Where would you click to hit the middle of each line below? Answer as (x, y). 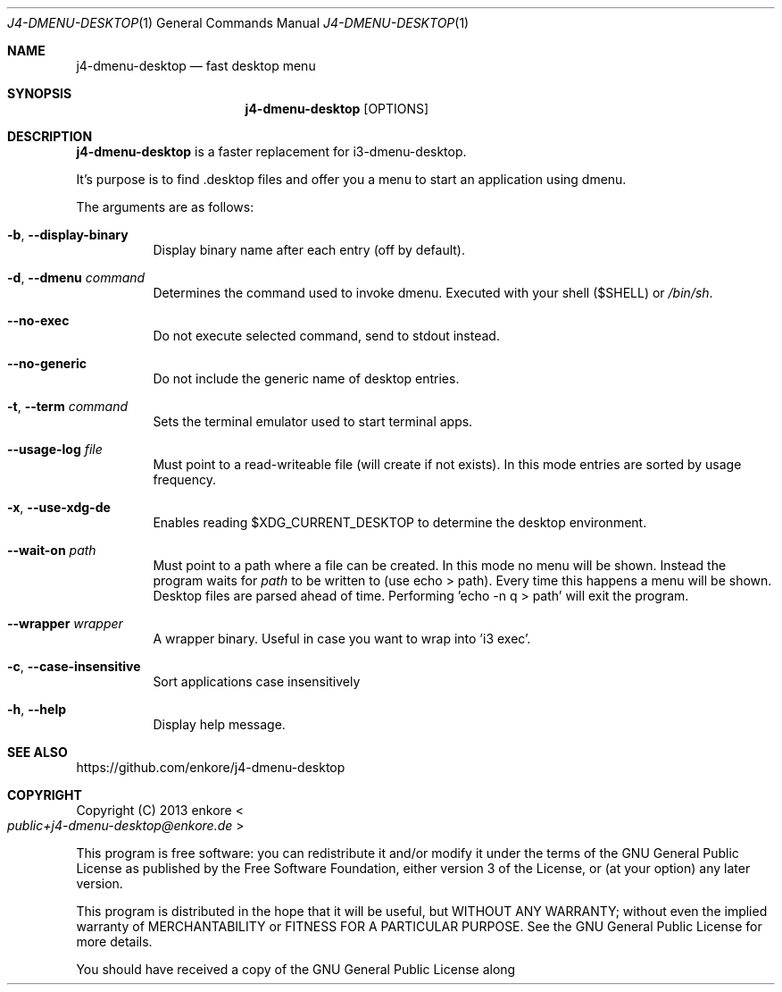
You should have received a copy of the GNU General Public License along (296, 969)
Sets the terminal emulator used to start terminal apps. (313, 421)
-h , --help (37, 709)
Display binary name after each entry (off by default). (309, 250)
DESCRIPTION (50, 136)
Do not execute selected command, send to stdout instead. (326, 336)
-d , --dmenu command (76, 277)
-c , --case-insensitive (74, 666)
